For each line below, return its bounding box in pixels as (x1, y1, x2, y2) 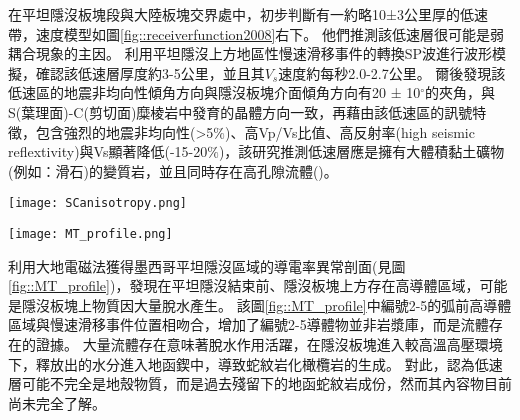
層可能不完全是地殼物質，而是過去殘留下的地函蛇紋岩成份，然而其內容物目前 (8, 373, 512, 394)
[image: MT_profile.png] (8, 227, 173, 241)
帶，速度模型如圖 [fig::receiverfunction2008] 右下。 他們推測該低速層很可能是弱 (8, 23, 504, 44)
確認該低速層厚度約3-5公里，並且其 (35, 62, 265, 83)
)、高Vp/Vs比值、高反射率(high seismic (225, 121, 475, 142)
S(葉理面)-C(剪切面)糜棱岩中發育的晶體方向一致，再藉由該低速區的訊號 (8, 101, 473, 122)
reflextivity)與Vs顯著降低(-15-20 (8, 141, 208, 162)
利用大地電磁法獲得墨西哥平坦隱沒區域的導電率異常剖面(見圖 (8, 255, 406, 276)
